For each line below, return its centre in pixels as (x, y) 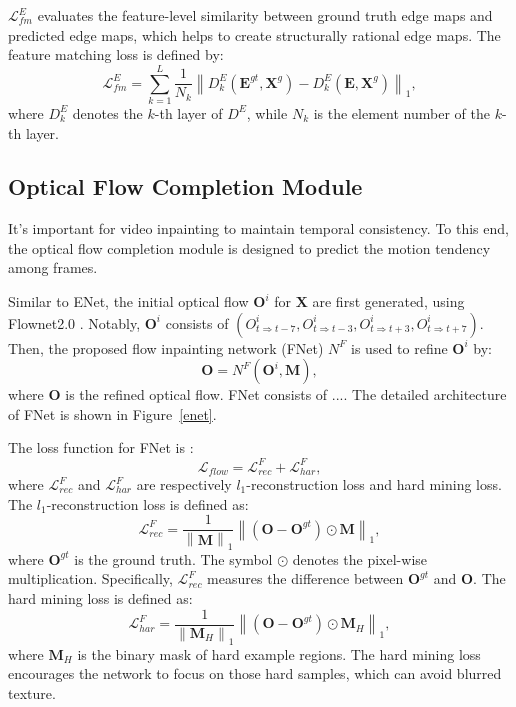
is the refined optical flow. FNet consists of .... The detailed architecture (286, 394)
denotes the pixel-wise (360, 558)
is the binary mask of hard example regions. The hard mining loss (279, 653)
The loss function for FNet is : (101, 447)
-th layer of (188, 112)
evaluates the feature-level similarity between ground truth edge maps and (265, 15)
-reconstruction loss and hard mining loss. (374, 484)
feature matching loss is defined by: (116, 54)
